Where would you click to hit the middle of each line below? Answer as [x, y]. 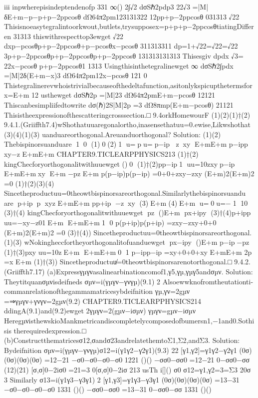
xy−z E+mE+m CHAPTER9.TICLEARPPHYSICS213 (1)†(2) [101, 153]
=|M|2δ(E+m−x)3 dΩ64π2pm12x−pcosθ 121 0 [76, 75]
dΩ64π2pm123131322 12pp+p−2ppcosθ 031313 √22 [161, 16]
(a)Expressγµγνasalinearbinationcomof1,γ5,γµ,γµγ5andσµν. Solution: [150, 272]
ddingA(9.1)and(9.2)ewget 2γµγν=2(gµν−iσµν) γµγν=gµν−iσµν [100, 311]
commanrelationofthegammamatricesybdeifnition [79, 291]
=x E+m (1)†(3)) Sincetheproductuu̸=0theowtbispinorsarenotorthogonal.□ [118, 262]
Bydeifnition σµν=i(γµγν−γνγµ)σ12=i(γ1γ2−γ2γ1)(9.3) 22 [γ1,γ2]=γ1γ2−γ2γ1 [121, 350]
